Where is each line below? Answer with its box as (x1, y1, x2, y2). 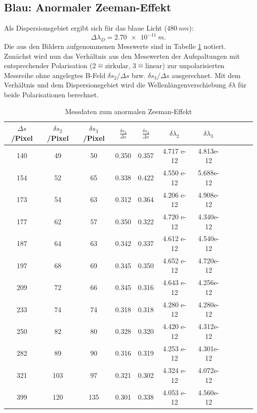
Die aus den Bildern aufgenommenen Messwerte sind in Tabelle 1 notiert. (4, 41, 226, 51)
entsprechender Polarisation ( (4, 60, 92, 71)
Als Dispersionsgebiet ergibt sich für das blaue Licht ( (4, 23, 167, 33)
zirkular (105, 63, 128, 70)
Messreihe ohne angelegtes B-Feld (4, 70, 106, 80)
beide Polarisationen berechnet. (4, 89, 99, 100)
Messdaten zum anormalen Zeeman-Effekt (65, 106, 192, 116)
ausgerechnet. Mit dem (171, 70, 241, 80)
